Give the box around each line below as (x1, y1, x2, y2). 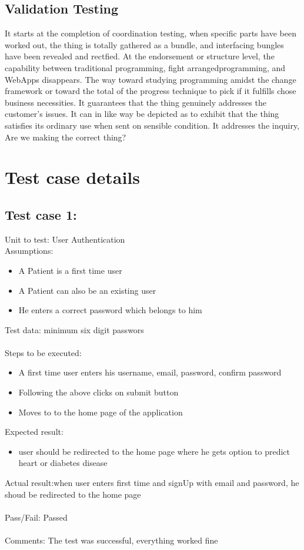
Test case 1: (5, 205, 77, 223)
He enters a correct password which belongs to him (18, 304, 202, 316)
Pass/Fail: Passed (5, 511, 68, 523)
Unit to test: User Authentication (5, 233, 125, 245)
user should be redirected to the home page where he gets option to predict (18, 445, 290, 457)
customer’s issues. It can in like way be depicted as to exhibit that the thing (5, 108, 279, 120)
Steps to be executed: (5, 346, 82, 358)
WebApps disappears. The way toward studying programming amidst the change (5, 73, 296, 85)
